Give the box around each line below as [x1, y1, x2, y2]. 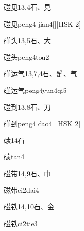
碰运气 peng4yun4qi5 [4, 85, 67, 95]
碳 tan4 [4, 151, 25, 162]
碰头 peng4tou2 [4, 51, 49, 62]
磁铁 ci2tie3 [4, 218, 38, 228]
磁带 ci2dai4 [4, 185, 39, 195]
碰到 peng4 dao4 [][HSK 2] [4, 118, 81, 129]
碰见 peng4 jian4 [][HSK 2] [4, 18, 81, 29]
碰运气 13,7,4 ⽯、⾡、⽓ [4, 68, 77, 79]
